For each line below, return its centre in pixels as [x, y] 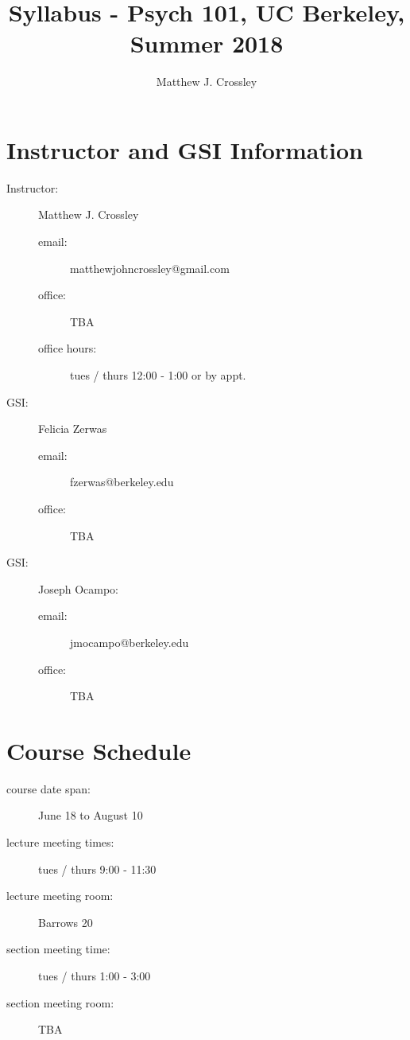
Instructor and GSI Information [185, 149]
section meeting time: [58, 949]
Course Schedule [99, 750]
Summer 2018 [207, 43]
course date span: [48, 788]
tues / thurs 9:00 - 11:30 [97, 869]
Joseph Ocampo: [78, 588]
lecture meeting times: [60, 842]
